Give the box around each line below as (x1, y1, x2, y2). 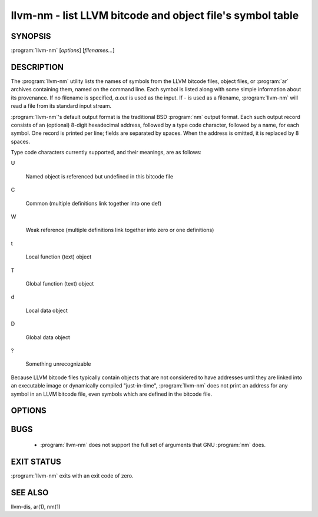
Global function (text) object (25, 280, 94, 287)
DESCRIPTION (11, 62, 64, 72)
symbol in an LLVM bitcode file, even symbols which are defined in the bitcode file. (11, 390, 213, 397)
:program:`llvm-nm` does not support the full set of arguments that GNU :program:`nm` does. (40, 441, 266, 448)
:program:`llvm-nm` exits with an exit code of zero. (11, 472, 134, 479)
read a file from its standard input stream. (11, 102, 112, 110)
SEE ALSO (11, 488, 49, 498)
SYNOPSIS (11, 31, 51, 41)
